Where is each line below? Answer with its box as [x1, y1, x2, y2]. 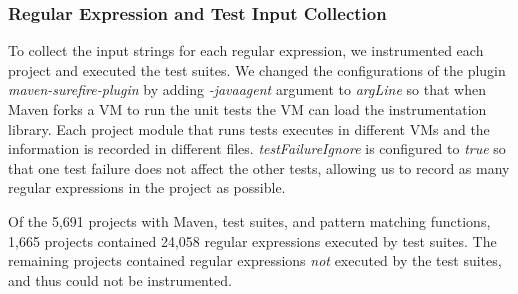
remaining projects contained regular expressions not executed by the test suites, [8, 250, 502, 271]
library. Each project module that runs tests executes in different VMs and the [8, 118, 490, 139]
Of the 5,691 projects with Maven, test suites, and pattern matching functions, [8, 210, 491, 231]
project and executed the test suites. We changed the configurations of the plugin [8, 59, 506, 80]
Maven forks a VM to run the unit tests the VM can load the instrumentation [8, 99, 487, 119]
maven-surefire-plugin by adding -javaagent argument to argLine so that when [8, 79, 486, 100]
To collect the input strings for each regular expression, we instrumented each [8, 40, 484, 61]
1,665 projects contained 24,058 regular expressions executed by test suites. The [8, 230, 497, 251]
